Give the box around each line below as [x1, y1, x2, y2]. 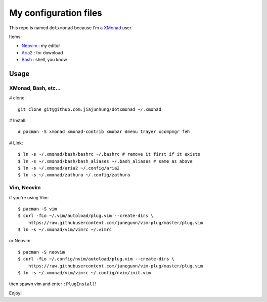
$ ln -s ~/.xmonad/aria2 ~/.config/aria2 [18, 166, 120, 171]
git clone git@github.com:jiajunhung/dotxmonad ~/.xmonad [18, 106, 162, 112]
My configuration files [9, 7, 102, 18]
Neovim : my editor [21, 43, 60, 49]
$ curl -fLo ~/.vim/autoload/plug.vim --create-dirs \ [18, 213, 154, 218]
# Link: [9, 140, 23, 146]
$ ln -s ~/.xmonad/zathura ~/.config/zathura [18, 172, 131, 178]
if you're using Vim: [9, 194, 49, 200]
